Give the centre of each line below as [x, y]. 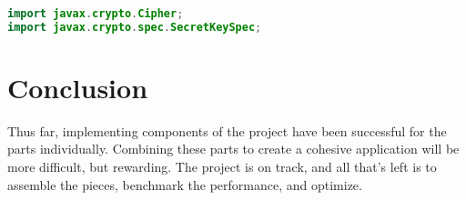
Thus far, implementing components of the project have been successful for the [227, 130]
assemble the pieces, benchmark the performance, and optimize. [185, 184]
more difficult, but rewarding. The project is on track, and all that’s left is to [222, 167]
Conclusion [78, 87]
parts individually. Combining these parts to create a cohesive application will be [233, 149]
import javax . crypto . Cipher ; [96, 14]
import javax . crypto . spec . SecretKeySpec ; [135, 27]
